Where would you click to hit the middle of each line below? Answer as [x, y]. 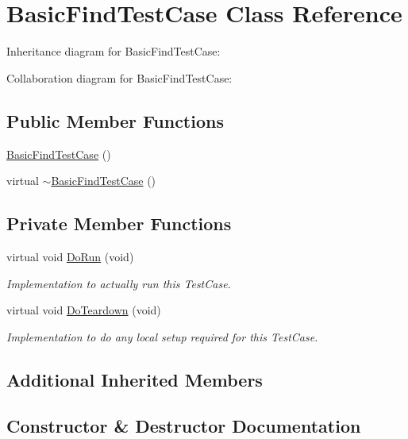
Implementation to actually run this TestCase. [119, 283]
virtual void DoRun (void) [70, 256]
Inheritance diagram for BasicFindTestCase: [114, 51]
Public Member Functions [115, 120]
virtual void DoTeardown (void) [84, 310]
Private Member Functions [119, 223]
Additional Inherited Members [135, 379]
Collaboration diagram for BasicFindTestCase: [119, 77]
